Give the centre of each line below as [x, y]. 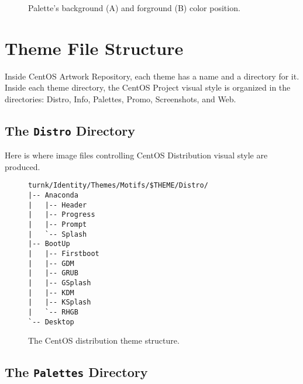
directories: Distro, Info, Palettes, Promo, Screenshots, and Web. [120, 98]
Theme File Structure [94, 48]
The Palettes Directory [76, 372]
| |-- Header [58, 205]
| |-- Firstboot [64, 254]
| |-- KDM [51, 293]
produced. [23, 166]
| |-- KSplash [60, 302]
